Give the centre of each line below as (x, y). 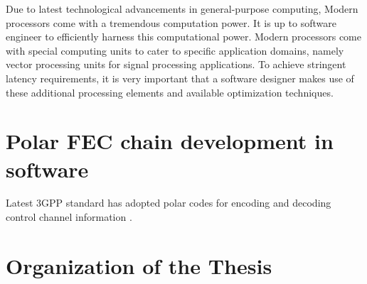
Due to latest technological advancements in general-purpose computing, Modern (182, 9)
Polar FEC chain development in (170, 141)
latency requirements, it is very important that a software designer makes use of (180, 78)
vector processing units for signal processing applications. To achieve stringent (176, 64)
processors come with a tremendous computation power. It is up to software (171, 22)
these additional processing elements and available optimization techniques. (170, 92)
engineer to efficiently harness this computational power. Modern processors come (183, 37)
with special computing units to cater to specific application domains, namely (175, 50)
